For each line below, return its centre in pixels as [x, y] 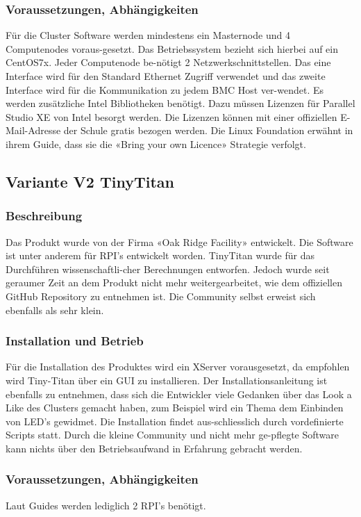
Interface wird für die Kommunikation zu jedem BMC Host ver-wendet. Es [165, 89]
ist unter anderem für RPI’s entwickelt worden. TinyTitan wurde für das [160, 255]
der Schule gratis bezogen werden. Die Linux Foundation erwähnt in [208, 130]
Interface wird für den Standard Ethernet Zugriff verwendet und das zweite [166, 76]
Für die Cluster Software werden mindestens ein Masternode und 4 [148, 35]
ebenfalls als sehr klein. [55, 310]
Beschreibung [44, 216]
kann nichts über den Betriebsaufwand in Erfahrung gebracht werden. [154, 448]
